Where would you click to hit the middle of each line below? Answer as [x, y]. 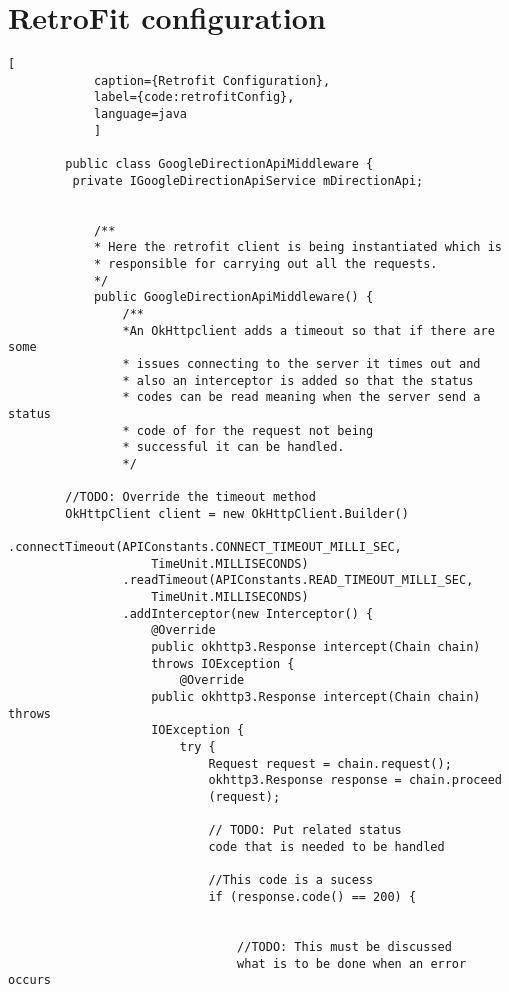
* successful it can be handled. [233, 447]
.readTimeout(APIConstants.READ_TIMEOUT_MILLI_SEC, [298, 580]
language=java [140, 114]
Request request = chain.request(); [330, 763]
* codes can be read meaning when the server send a [301, 397]
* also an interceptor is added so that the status [298, 380]
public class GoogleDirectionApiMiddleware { [219, 164]
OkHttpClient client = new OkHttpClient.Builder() [237, 513]
